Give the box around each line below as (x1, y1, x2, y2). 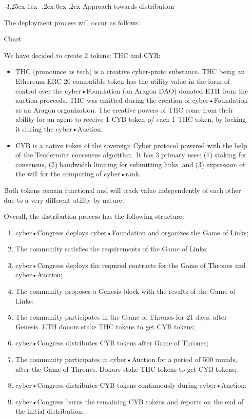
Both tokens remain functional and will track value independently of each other (4, 185, 241, 195)
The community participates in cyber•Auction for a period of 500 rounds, (15, 354, 237, 364)
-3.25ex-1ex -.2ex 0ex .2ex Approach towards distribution (4, 1, 174, 11)
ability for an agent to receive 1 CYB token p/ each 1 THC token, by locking (15, 114, 246, 124)
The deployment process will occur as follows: (4, 17, 140, 27)
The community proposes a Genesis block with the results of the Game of (15, 286, 235, 296)
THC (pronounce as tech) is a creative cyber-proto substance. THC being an (15, 66, 245, 76)
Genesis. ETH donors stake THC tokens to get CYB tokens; (15, 321, 195, 331)
